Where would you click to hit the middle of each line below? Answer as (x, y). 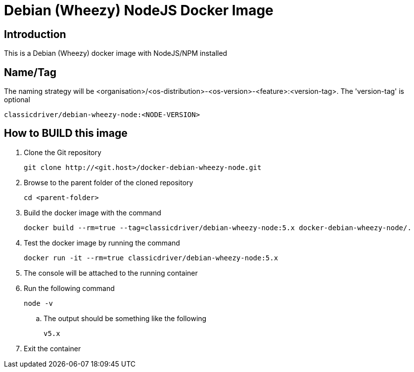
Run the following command (69, 288)
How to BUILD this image (66, 133)
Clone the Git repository (63, 152)
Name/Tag (30, 72)
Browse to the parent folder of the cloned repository (109, 182)
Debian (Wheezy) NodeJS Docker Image (139, 10)
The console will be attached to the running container (111, 273)
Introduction (35, 34)
